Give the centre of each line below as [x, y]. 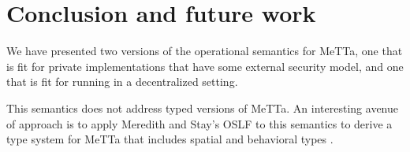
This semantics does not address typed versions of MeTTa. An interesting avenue [202, 108]
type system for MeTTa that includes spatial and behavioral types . [170, 139]
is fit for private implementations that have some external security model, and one [205, 66]
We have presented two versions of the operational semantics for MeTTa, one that [205, 51]
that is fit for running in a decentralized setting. [122, 82]
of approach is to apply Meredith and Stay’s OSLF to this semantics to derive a [199, 123]
